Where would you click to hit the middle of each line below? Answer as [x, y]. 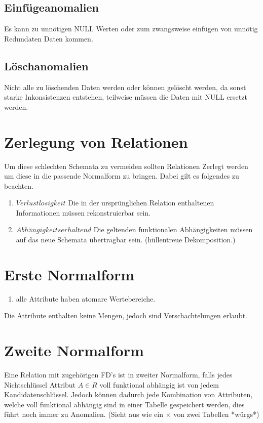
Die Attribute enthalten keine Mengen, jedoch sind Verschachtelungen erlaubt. [126, 315]
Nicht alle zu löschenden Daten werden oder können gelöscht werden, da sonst [125, 87]
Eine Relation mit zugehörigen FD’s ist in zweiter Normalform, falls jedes [118, 375]
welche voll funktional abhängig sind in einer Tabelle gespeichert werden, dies [124, 404]
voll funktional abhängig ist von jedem [159, 384]
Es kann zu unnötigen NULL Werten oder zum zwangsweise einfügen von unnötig [131, 29]
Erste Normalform [69, 274]
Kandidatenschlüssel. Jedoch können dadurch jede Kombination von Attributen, [128, 394]
